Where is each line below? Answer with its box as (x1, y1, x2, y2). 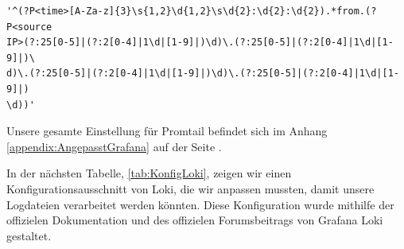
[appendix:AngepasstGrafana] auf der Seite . (6, 138, 222, 154)
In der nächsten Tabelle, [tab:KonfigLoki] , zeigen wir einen (6, 165, 292, 181)
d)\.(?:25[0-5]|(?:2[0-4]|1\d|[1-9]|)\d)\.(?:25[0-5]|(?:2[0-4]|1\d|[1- (6, 68, 399, 80)
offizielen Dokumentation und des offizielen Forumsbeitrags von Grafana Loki (6, 212, 383, 228)
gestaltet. (6, 227, 52, 243)
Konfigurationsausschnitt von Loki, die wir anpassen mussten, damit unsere (6, 180, 375, 196)
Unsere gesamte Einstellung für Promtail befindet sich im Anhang (6, 123, 328, 139)
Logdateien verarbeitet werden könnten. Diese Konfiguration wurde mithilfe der (6, 196, 394, 212)
